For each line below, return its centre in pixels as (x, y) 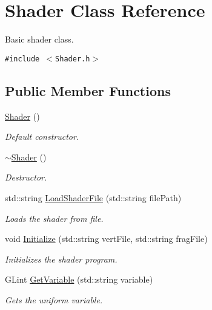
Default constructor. (42, 136)
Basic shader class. (39, 39)
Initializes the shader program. (61, 259)
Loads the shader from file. (54, 218)
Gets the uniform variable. (54, 299)
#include (22, 59)
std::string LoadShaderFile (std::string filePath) (93, 197)
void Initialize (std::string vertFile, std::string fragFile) (106, 239)
